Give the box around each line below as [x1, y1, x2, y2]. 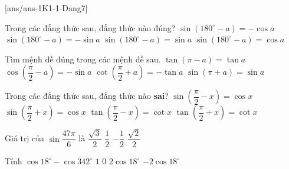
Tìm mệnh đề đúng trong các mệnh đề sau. [5, 52, 161, 65]
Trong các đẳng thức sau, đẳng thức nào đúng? [5, 21, 176, 34]
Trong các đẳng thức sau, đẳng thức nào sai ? [5, 90, 169, 102]
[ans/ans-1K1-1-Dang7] [5, 2, 88, 14]
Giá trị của [5, 132, 45, 144]
